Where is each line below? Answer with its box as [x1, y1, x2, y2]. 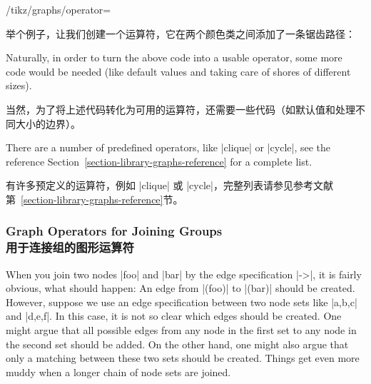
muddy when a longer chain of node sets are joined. [6, 364, 231, 379]
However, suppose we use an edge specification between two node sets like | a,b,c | [6, 294, 357, 309]
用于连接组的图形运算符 [6, 238, 134, 256]
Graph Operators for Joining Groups [6, 222, 223, 240]
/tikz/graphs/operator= [6, 2, 111, 16]
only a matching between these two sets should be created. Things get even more [6, 350, 360, 365]
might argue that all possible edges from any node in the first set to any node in [6, 323, 357, 338]
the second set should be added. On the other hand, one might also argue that [6, 336, 349, 351]
